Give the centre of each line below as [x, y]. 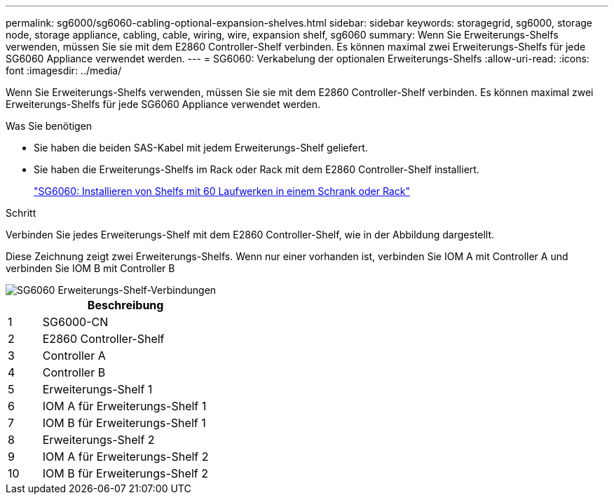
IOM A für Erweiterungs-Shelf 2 [125, 457]
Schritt [21, 213]
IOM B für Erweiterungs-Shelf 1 [124, 423]
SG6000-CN [75, 322]
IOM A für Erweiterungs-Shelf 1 [124, 406]
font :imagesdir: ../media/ [64, 70]
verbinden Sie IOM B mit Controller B [90, 268]
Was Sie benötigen [49, 126]
